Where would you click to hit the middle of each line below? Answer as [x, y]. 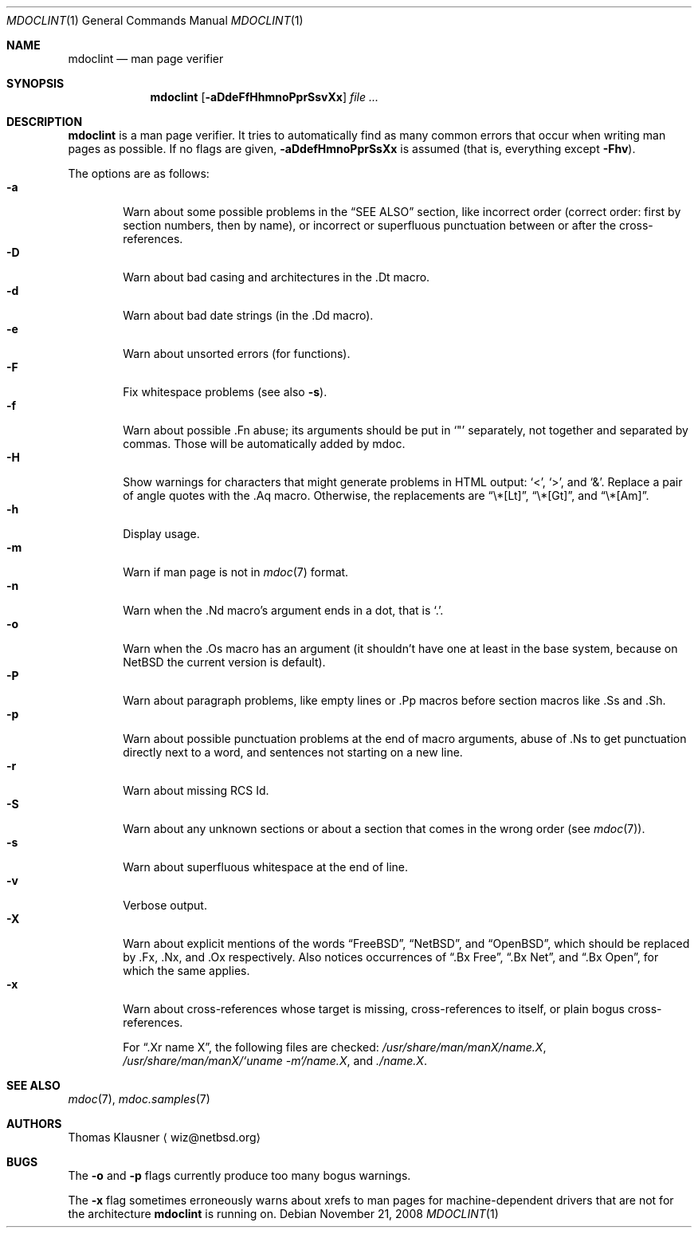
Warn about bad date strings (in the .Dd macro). [248, 315]
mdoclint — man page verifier [146, 59]
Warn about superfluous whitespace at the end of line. [266, 867]
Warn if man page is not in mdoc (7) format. [236, 572]
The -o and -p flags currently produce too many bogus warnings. [239, 1175]
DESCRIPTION [45, 122]
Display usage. [161, 534]
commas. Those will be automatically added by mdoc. [264, 444]
